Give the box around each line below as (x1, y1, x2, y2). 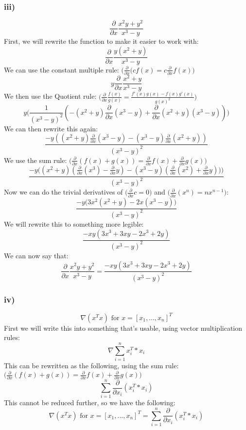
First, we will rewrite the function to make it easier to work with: (4, 36, 199, 46)
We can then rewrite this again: (4, 123, 98, 133)
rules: (4, 332, 20, 342)
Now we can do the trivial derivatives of (4, 187, 123, 197)
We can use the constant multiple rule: (4, 64, 119, 74)
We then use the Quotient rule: (4, 91, 97, 101)
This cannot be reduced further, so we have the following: (4, 397, 176, 408)
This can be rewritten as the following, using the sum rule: (4, 360, 179, 370)
